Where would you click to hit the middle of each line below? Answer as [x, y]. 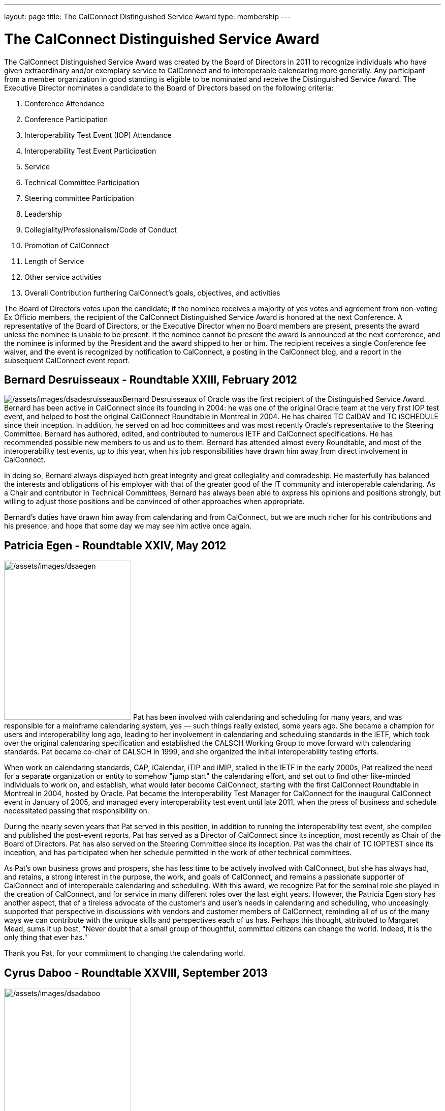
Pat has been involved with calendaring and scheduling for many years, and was [267, 717]
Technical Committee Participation [82, 182]
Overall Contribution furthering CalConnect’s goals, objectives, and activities [152, 293]
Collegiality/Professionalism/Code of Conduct [101, 229]
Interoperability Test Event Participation [90, 151]
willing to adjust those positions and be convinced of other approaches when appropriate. [154, 502]
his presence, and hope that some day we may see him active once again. [128, 526]
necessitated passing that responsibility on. [77, 811]
